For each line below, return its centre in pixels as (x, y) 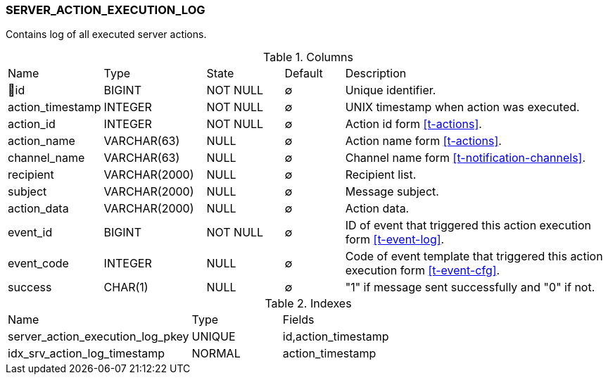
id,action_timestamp (336, 337)
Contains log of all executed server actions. (106, 34)
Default (304, 74)
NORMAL (216, 354)
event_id (30, 233)
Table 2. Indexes (308, 304)
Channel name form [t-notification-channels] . (465, 158)
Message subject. (392, 192)
